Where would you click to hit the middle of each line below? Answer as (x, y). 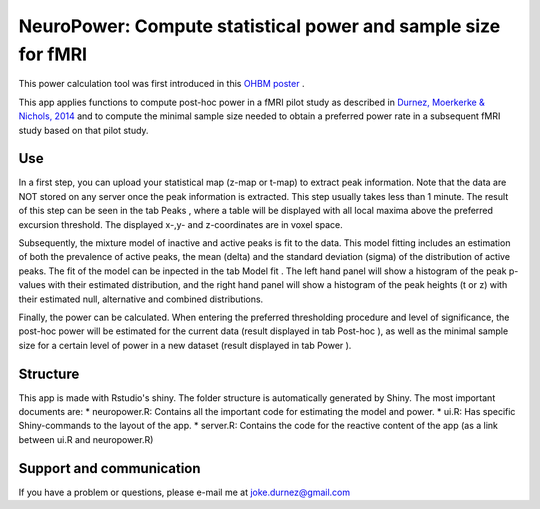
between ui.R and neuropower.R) (86, 439)
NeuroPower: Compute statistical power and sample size (259, 26)
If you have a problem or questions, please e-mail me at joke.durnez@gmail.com (184, 492)
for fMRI (53, 54)
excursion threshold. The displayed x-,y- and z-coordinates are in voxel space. (181, 224)
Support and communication (109, 468)
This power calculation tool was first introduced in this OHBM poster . (161, 84)
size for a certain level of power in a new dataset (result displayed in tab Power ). (185, 345)
